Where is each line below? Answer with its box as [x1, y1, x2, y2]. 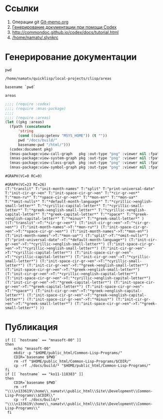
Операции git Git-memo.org [12, 19, 69, 25]
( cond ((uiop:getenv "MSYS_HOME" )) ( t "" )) [17, 133, 108, 138]
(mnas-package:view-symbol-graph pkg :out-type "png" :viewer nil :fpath [9, 165, 162, 170]
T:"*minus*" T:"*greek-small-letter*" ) [61, 216, 145, 221]
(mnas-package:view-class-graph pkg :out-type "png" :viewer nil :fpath [9, 160, 162, 165]
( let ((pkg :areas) [5, 120, 45, 124]
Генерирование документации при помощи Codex [12, 24, 117, 30]
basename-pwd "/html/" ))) [17, 142, 70, 147]
